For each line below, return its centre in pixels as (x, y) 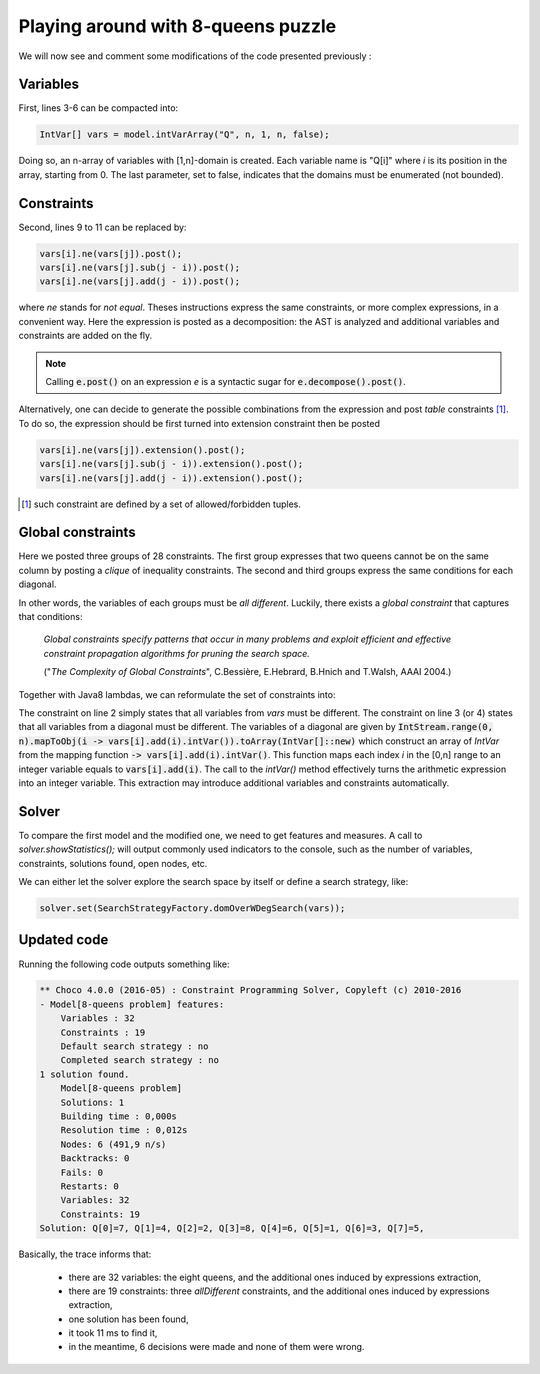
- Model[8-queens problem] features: (132, 1004)
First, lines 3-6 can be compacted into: (98, 108)
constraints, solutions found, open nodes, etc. (113, 863)
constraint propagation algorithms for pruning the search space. (176, 653)
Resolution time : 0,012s (124, 1130)
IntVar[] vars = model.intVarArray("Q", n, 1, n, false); (184, 134)
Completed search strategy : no (140, 1060)
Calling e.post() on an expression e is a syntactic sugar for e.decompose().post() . (225, 382)
